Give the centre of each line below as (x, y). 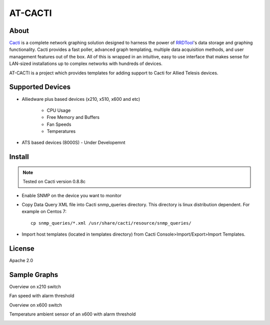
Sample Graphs (34, 275)
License (22, 249)
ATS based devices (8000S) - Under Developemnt (73, 143)
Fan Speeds (59, 124)
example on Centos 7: (44, 212)
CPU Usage (59, 110)
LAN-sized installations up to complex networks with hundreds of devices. (86, 64)
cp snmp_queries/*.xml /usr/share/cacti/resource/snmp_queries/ (111, 223)
